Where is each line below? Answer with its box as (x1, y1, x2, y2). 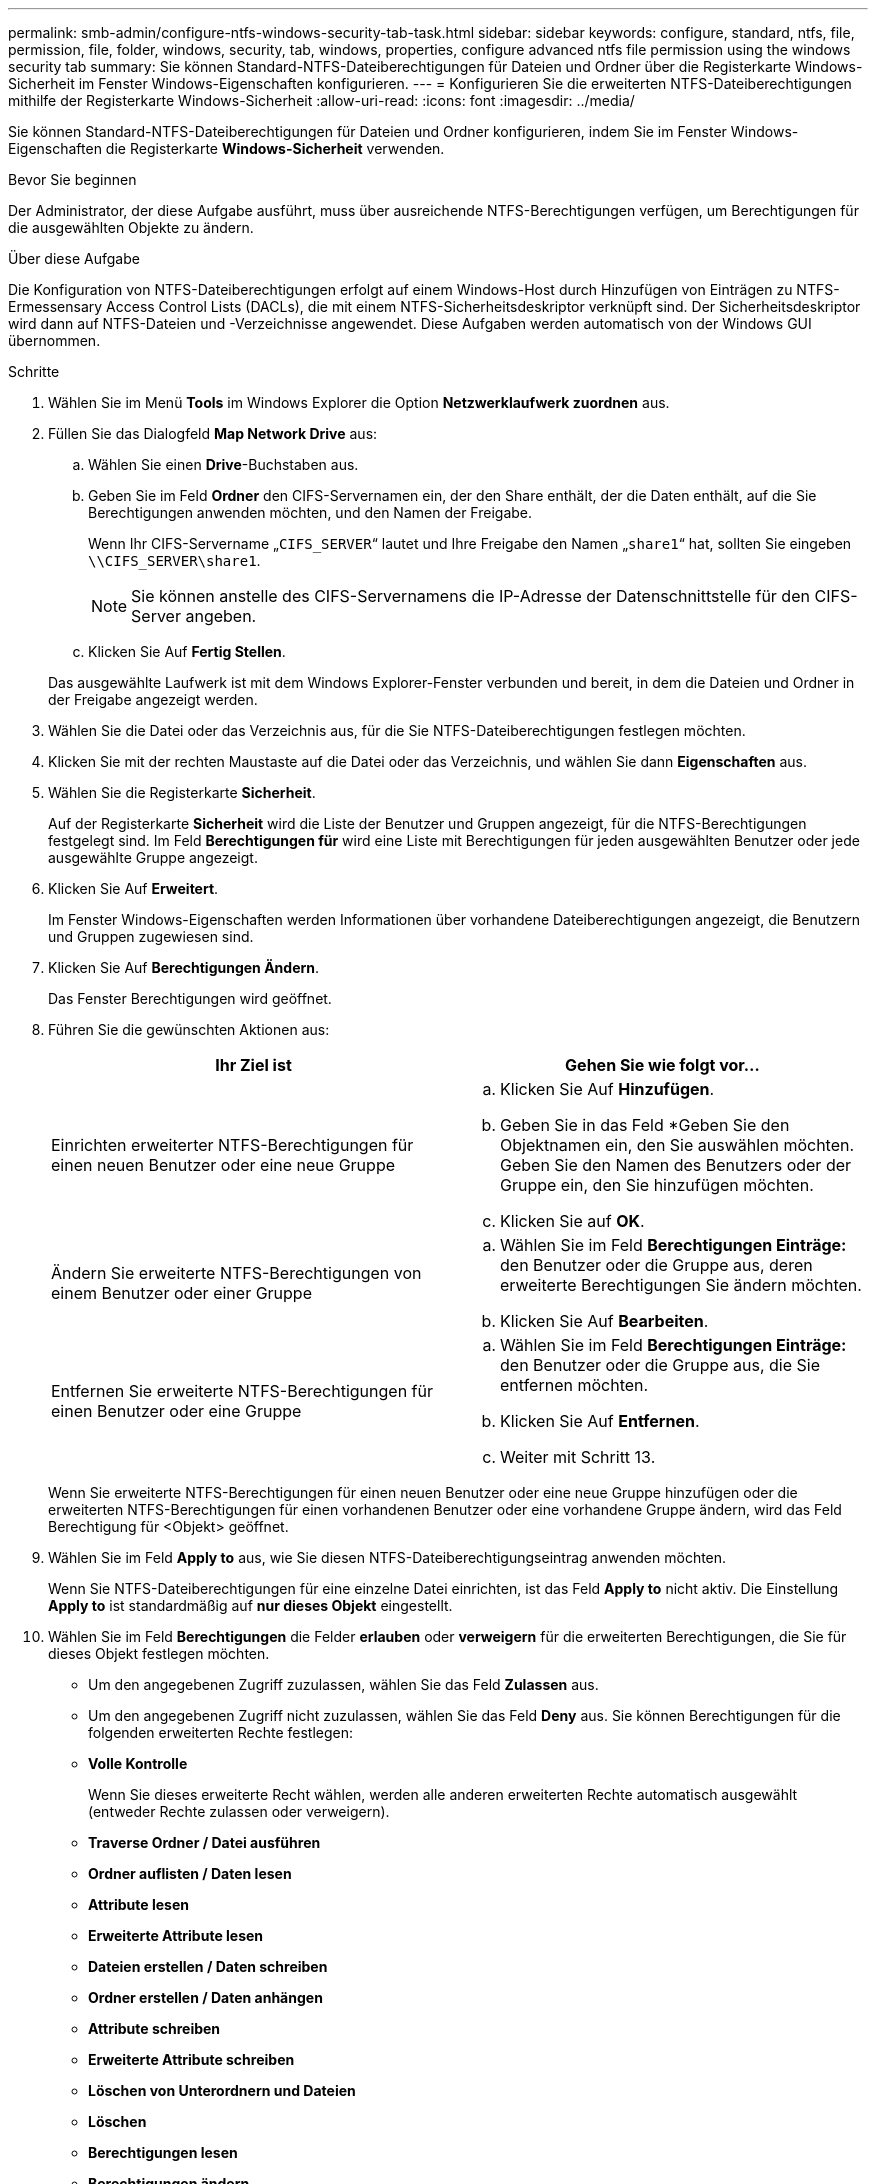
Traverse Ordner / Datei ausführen (88, 1834, 321, 1851)
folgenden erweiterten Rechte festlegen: (88, 1724, 354, 1741)
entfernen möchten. (500, 1375, 649, 1395)
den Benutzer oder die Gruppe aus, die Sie (500, 1355, 821, 1375)
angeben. (185, 606, 257, 626)
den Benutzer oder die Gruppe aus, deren (500, 1255, 813, 1275)
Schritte (8, 363, 60, 380)
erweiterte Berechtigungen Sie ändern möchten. (500, 1275, 862, 1295)
